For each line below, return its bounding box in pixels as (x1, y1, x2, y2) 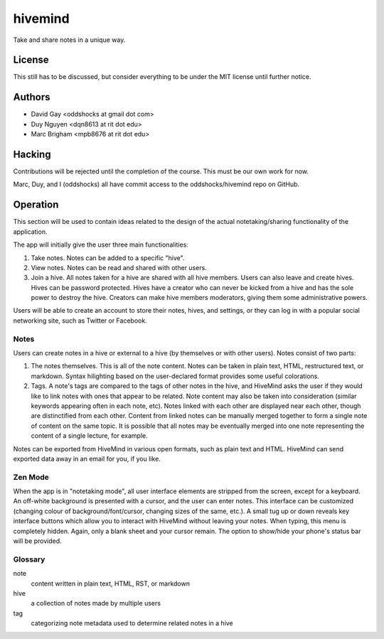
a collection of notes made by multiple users (31, 599, 161, 608)
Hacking (13, 148, 51, 160)
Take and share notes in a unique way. (13, 36, 126, 44)
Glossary (13, 554, 46, 564)
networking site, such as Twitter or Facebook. (13, 316, 147, 325)
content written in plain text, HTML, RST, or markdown (31, 579, 190, 588)
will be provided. (13, 537, 62, 545)
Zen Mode (13, 472, 49, 482)
